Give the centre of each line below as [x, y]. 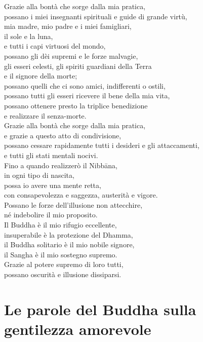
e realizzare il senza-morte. [45, 115]
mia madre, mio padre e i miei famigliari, [68, 26]
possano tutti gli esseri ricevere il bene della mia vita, [87, 96]
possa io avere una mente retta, [53, 185]
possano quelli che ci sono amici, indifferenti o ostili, [85, 85]
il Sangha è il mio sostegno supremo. [61, 254]
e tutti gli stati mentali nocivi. [51, 155]
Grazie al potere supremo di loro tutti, [64, 264]
